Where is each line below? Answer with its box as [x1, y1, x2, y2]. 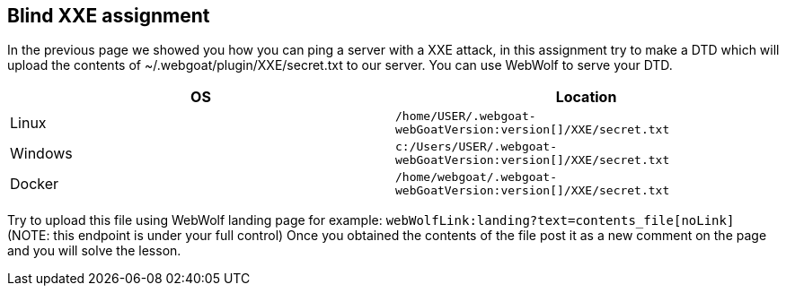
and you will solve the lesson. [7, 243, 181, 259]
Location [555, 88, 617, 107]
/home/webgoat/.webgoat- [395, 170, 558, 185]
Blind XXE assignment [7, 4, 210, 27]
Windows [10, 144, 73, 163]
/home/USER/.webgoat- [395, 109, 536, 124]
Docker [10, 175, 59, 194]
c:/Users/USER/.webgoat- [395, 140, 558, 154]
